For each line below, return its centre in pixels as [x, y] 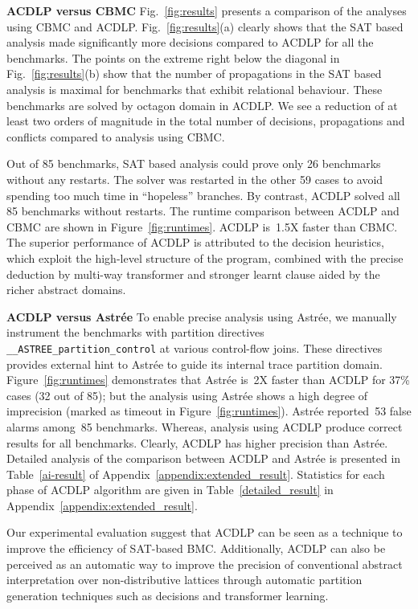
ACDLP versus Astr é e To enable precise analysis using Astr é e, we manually [202, 316]
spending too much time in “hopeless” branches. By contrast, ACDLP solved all [203, 195]
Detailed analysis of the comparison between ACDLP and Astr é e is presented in [204, 458]
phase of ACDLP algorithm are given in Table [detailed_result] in [170, 490]
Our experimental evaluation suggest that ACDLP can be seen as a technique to [205, 532]
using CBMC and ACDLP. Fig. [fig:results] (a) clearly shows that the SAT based [205, 26]
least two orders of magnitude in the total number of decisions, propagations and [206, 121]
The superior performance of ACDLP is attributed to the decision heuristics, [195, 242]
